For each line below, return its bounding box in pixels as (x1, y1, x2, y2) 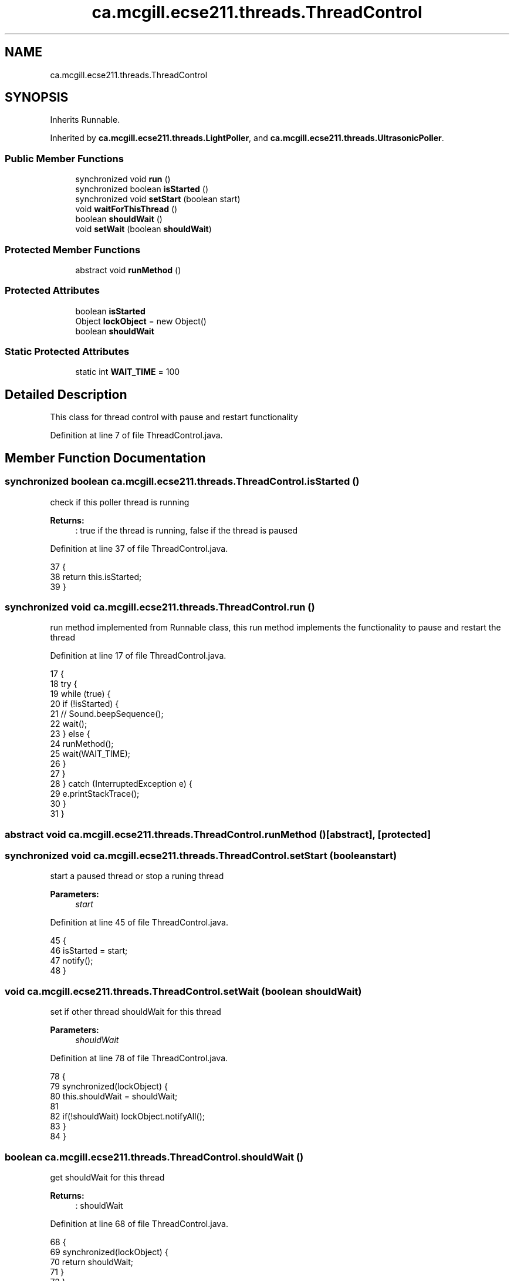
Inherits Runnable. (50, 115, 120, 125)
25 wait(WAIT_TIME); (50, 749, 131, 759)
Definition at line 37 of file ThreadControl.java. (50, 543, 228, 554)
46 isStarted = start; (50, 945, 128, 956)
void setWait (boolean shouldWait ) (75, 224, 212, 234)
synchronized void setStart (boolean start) (75, 194, 241, 204)
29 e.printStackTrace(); (50, 789, 140, 799)
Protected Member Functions (5, 243, 141, 256)
